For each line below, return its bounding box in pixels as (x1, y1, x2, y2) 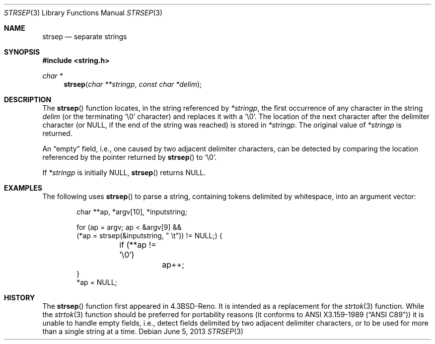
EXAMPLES (4, 184, 42, 192)
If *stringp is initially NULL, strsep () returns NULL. (42, 168, 206, 177)
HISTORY (4, 293, 35, 302)
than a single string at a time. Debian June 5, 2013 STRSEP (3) (42, 327, 244, 336)
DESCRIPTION (4, 95, 52, 104)
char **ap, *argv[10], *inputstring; (76, 207, 187, 216)
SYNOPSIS (4, 48, 40, 56)
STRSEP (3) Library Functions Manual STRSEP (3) (4, 8, 163, 17)
